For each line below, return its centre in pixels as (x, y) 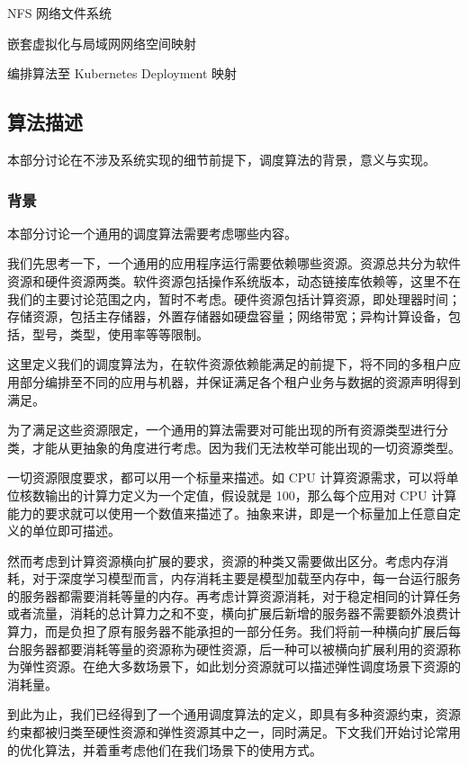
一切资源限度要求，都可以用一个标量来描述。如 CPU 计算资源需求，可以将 (227, 477)
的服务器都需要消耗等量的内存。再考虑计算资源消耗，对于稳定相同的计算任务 (234, 595)
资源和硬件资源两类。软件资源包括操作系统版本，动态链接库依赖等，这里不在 (234, 280)
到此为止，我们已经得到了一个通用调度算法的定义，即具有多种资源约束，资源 (234, 714)
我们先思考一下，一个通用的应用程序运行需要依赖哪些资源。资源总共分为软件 (234, 263)
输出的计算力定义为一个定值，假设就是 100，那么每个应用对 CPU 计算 (251, 495)
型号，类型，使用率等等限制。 (120, 333)
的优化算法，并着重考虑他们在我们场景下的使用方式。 (165, 749)
